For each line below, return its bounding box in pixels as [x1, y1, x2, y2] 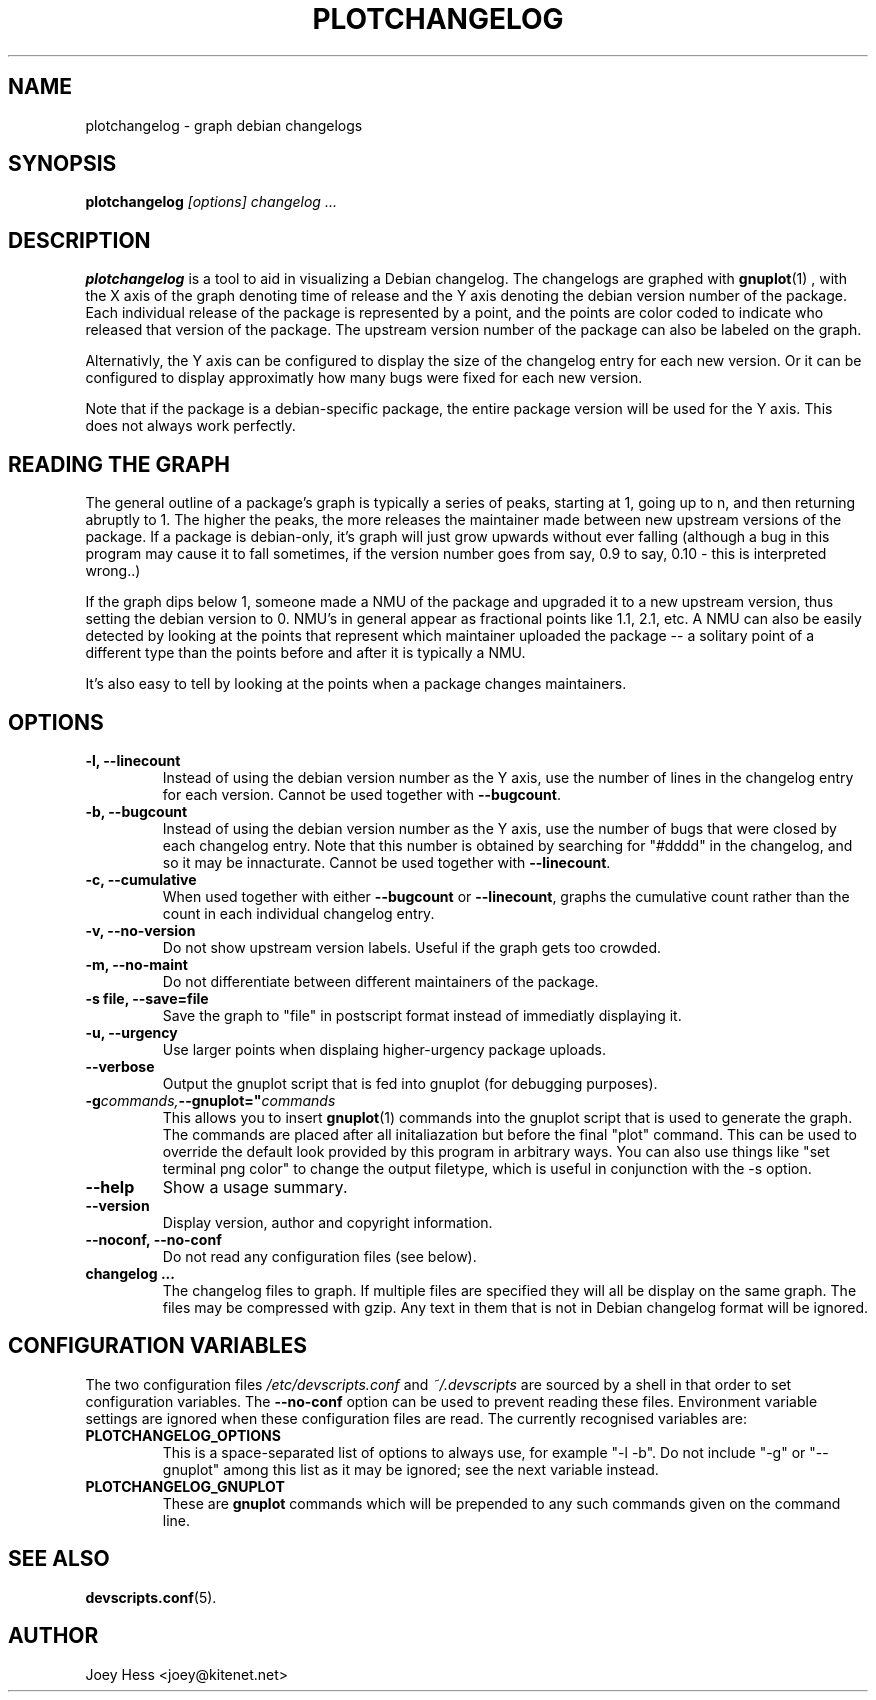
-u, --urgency [85, 1023, 178, 1041]
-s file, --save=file [85, 989, 209, 1007]
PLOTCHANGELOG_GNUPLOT [85, 1477, 285, 1495]
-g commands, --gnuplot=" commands [85, 1091, 336, 1109]
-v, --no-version [85, 921, 196, 939]
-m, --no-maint [85, 955, 188, 973]
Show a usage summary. [162, 1176, 348, 1197]
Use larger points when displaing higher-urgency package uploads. [162, 1040, 606, 1058]
